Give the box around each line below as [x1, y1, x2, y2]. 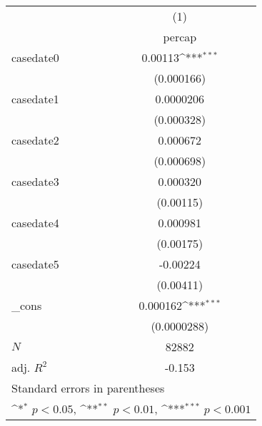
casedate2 [11, 132, 59, 148]
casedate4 [11, 214, 59, 231]
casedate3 [11, 173, 59, 189]
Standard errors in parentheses [11, 380, 165, 396]
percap [163, 28, 197, 45]
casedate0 [11, 49, 59, 66]
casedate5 [11, 256, 59, 272]
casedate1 [11, 90, 59, 107]
